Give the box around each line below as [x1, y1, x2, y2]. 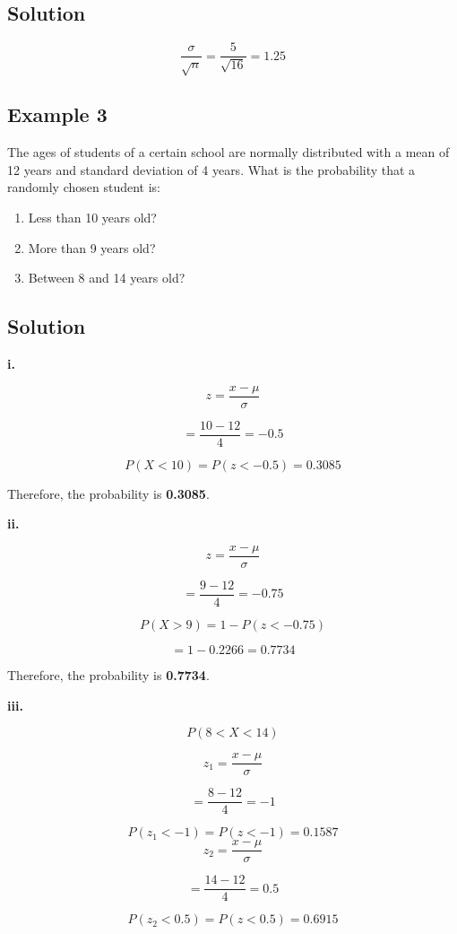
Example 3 [7, 100, 108, 128]
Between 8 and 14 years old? [28, 268, 185, 287]
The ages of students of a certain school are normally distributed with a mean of [7, 143, 450, 161]
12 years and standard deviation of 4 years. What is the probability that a [7, 160, 416, 179]
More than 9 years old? [28, 238, 156, 257]
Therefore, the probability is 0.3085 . [7, 484, 210, 502]
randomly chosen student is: [7, 178, 160, 196]
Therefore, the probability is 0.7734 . [7, 666, 210, 685]
